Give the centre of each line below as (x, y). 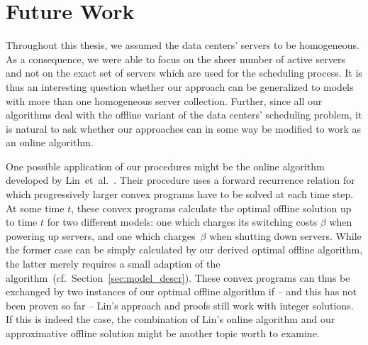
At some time (35, 208)
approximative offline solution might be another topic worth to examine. (163, 333)
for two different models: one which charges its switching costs (182, 222)
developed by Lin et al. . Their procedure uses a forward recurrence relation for (180, 180)
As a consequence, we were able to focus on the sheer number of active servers (175, 59)
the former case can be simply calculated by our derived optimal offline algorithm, (184, 250)
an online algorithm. (50, 142)
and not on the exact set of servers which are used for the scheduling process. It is (184, 73)
